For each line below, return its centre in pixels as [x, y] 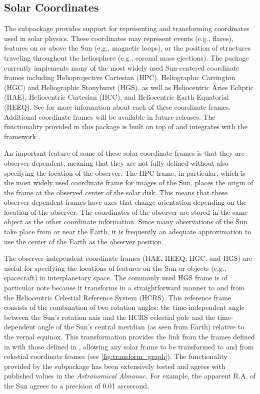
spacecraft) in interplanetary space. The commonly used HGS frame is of [116, 278]
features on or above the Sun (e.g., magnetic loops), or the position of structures [127, 48]
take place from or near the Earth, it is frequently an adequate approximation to [128, 232]
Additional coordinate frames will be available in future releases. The [110, 116]
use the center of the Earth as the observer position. [84, 241]
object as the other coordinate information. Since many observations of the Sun [126, 222]
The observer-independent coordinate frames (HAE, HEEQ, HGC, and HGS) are [128, 258]
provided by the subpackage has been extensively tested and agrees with [115, 366]
